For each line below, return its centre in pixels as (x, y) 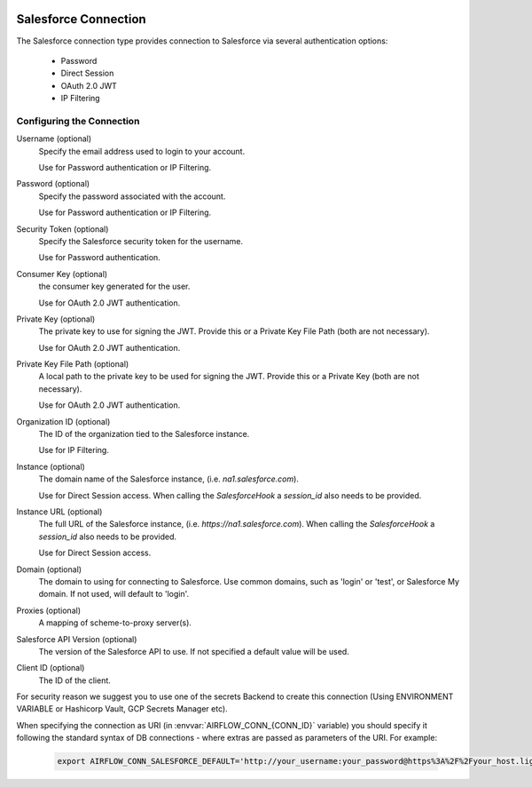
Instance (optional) (51, 466)
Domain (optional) (49, 569)
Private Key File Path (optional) (73, 364)
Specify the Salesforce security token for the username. (141, 241)
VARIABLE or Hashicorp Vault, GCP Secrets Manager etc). (122, 709)
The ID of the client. (74, 680)
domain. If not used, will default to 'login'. (114, 594)
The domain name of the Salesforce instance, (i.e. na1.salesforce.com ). (168, 479)
